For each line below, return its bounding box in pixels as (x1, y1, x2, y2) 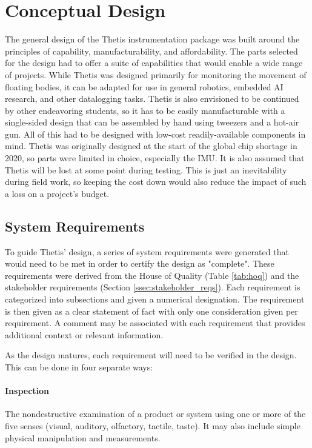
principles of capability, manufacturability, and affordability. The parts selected (5, 44, 298, 57)
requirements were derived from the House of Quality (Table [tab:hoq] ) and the (5, 269, 299, 281)
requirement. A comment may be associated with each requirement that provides (5, 316, 305, 329)
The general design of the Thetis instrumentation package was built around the (5, 33, 300, 45)
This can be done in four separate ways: (5, 360, 153, 373)
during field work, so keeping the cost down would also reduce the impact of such (5, 175, 307, 188)
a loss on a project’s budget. (5, 187, 110, 199)
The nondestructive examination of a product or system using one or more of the (5, 407, 306, 420)
